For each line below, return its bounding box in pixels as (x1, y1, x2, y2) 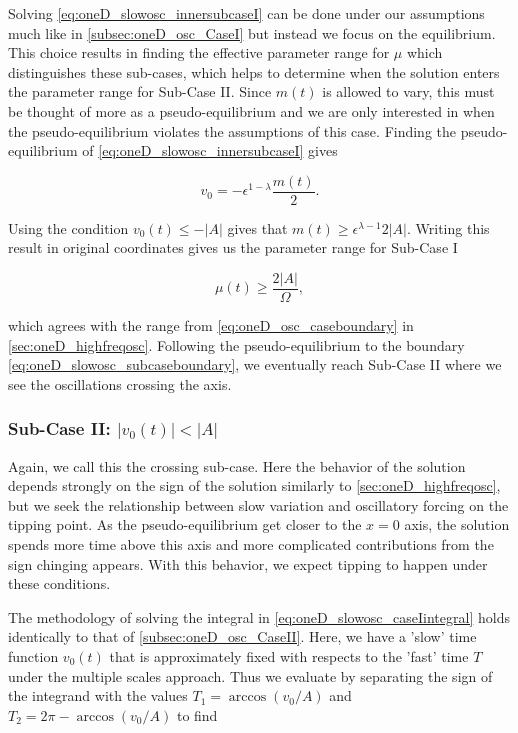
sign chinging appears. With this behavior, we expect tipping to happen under (8, 553, 488, 574)
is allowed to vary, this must (322, 81, 495, 102)
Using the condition (8, 217, 129, 238)
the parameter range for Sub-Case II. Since (8, 81, 272, 102)
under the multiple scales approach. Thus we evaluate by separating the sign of (8, 665, 493, 686)
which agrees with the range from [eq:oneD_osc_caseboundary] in (8, 315, 414, 336)
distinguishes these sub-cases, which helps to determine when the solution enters (8, 61, 500, 82)
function (8, 646, 59, 666)
